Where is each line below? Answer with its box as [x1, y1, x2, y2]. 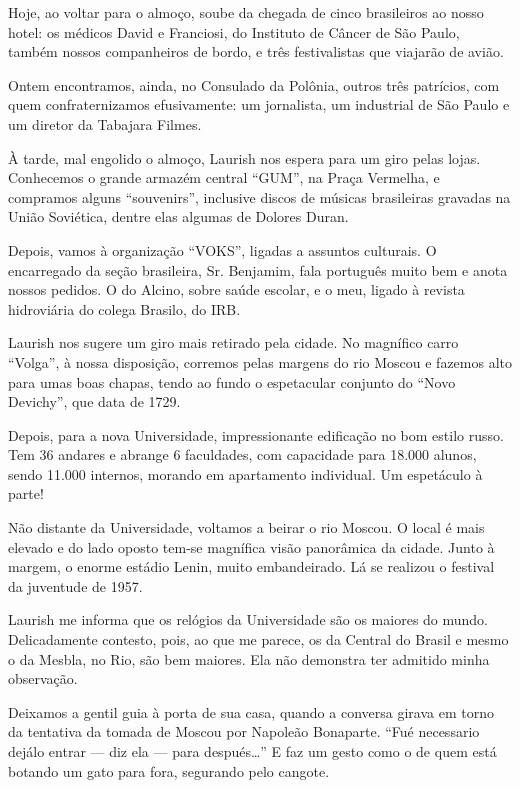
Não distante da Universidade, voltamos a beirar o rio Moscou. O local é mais [8, 517, 485, 538]
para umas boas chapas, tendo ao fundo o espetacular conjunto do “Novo [8, 371, 456, 392]
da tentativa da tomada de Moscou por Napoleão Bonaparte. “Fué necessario [8, 721, 480, 742]
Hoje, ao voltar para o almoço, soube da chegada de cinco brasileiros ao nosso [8, 2, 484, 22]
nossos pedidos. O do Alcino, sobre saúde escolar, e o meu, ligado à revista [8, 279, 465, 300]
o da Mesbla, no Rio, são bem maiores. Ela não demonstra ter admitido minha [8, 648, 490, 669]
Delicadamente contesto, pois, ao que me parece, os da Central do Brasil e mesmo [8, 629, 509, 650]
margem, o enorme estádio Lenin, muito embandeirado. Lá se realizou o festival [8, 556, 495, 577]
